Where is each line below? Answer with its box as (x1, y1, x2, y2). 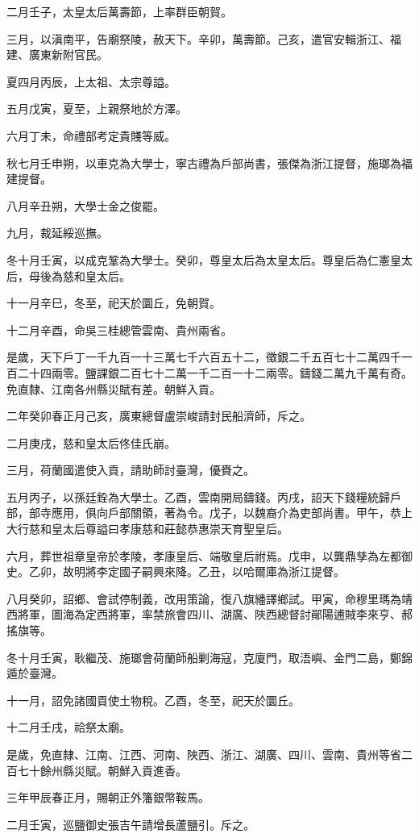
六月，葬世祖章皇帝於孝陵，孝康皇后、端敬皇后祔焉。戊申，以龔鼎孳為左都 (6, 547, 401, 564)
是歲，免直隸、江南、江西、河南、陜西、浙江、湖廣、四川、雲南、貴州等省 (6, 746, 401, 762)
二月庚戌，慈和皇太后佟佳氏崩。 (6, 434, 176, 451)
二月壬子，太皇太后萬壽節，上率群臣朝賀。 (6, 3, 232, 19)
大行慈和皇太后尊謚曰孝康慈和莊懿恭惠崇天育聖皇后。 (6, 520, 288, 537)
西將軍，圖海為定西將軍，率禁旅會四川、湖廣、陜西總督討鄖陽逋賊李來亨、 (6, 606, 401, 623)
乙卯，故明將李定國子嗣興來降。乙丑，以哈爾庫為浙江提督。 (28, 563, 345, 580)
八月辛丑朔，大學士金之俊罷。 (6, 197, 164, 214)
